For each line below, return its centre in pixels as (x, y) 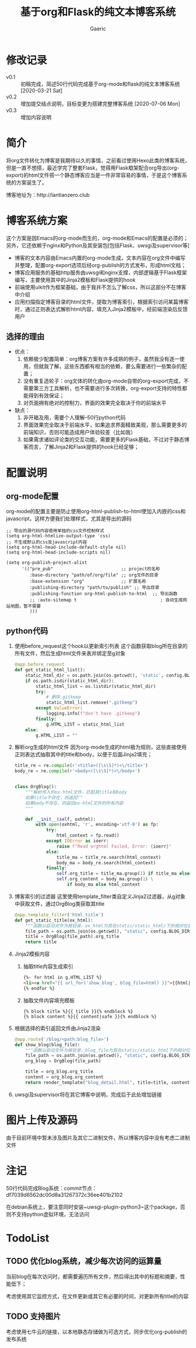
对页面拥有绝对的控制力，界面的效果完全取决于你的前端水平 (95, 403)
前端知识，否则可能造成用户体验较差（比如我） (79, 432)
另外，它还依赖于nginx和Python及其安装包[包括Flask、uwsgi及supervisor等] (98, 245)
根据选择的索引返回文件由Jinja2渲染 (57, 1028)
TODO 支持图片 (34, 1317)
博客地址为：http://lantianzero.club (48, 194)
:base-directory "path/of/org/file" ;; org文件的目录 (94, 575)
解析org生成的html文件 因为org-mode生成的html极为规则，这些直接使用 (100, 747)
